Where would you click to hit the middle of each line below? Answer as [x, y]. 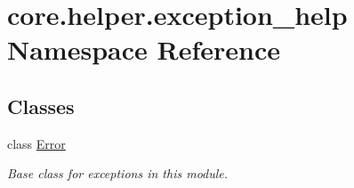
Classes [41, 106]
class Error [36, 143]
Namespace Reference [144, 49]
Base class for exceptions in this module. [118, 173]
